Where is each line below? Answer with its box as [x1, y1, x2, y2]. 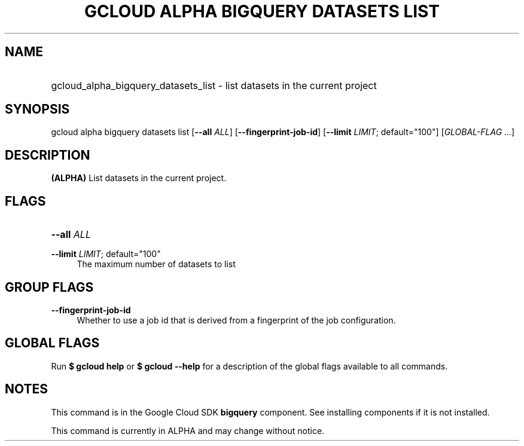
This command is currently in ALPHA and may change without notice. [51, 425, 325, 436]
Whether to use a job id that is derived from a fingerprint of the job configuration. [77, 314, 396, 325]
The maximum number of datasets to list [77, 259, 236, 270]
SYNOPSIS [5, 102, 70, 117]
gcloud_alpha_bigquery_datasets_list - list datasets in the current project [51, 79, 377, 91]
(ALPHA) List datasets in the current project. [51, 173, 227, 184]
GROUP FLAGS [5, 279, 94, 295]
